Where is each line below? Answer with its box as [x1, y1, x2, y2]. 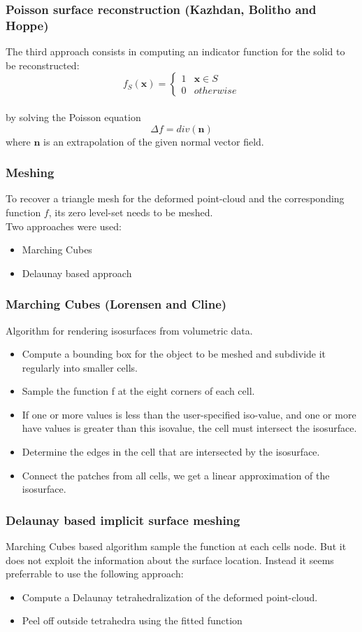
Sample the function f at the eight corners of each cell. [22, 384, 255, 398]
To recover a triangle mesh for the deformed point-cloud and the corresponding [6, 191, 345, 206]
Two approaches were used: [6, 218, 122, 233]
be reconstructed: [6, 57, 80, 72]
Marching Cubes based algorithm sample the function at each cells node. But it [6, 539, 347, 554]
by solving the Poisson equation [6, 109, 141, 124]
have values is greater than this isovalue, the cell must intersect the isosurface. [22, 421, 357, 435]
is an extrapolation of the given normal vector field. [43, 134, 264, 148]
